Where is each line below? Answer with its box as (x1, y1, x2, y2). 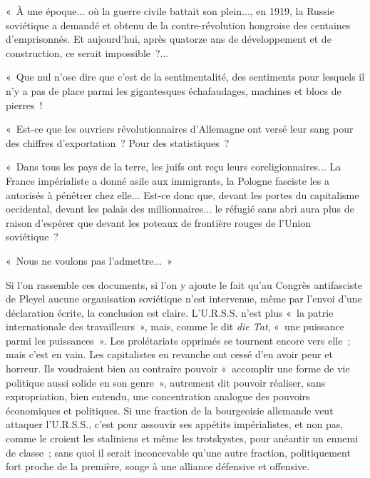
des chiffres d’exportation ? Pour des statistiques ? (6, 135, 230, 150)
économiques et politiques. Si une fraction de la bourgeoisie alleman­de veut (6, 402, 334, 417)
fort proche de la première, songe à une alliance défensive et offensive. (6, 459, 310, 474)
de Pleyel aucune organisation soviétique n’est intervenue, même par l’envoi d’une (6, 291, 362, 306)
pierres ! (6, 97, 43, 112)
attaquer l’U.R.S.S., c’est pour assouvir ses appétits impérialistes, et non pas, (6, 417, 344, 432)
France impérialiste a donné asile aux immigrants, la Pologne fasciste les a (6, 173, 329, 188)
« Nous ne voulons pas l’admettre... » (6, 253, 173, 268)
